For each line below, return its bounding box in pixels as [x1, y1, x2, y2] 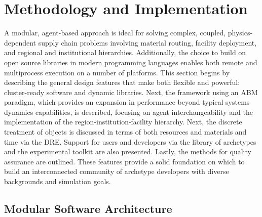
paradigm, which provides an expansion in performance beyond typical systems [4, 97, 250, 107]
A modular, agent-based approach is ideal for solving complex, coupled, [4, 27, 226, 38]
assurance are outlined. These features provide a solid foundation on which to [4, 156, 245, 166]
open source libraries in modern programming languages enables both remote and [4, 57, 257, 67]
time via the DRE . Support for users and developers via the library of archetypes [4, 136, 256, 147]
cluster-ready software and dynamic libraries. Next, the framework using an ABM [4, 86, 258, 97]
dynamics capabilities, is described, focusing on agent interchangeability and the [4, 106, 253, 117]
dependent [4, 37, 36, 48]
